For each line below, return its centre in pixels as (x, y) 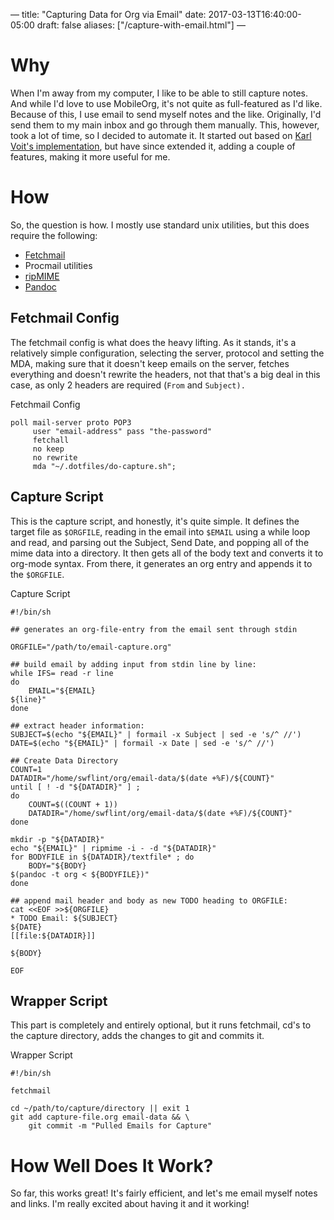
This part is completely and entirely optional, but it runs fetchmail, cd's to (161, 1025)
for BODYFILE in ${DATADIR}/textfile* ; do (102, 857)
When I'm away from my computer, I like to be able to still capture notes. (159, 93)
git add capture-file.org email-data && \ (100, 1117)
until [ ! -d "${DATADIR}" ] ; (75, 787)
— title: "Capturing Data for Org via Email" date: (108, 14)
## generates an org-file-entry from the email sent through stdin (154, 629)
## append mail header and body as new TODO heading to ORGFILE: (149, 900)
